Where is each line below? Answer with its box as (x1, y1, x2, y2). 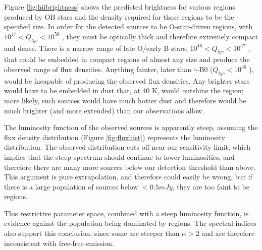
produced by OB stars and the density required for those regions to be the (4, 11, 234, 22)
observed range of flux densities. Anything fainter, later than (4, 64, 192, 74)
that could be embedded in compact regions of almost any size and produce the (4, 54, 250, 65)
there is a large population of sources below (4, 181, 138, 192)
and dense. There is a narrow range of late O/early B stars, (4, 42, 188, 53)
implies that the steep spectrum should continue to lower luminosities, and (4, 151, 235, 162)
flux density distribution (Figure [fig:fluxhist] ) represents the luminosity (4, 132, 226, 142)
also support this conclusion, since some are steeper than (4, 228, 180, 238)
